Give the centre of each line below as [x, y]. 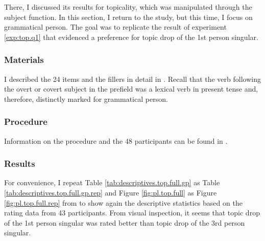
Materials [24, 60]
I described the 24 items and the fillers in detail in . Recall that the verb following [132, 79]
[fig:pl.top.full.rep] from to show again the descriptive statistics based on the [123, 202]
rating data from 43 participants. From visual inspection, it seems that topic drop [132, 213]
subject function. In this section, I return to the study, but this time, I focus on [128, 17]
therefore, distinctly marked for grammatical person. [86, 98]
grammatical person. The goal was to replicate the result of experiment [115, 27]
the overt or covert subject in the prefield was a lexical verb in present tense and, [131, 89]
